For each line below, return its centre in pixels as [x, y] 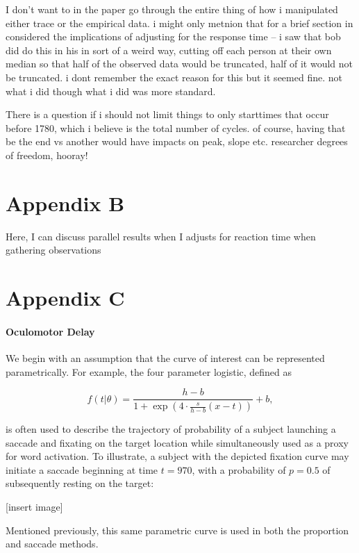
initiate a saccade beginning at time [82, 469]
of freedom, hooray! [47, 155]
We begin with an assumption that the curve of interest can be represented [165, 358]
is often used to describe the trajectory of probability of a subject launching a [171, 429]
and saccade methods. [52, 544]
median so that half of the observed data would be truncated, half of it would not [179, 64]
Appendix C [65, 298]
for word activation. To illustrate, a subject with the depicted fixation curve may [177, 456]
